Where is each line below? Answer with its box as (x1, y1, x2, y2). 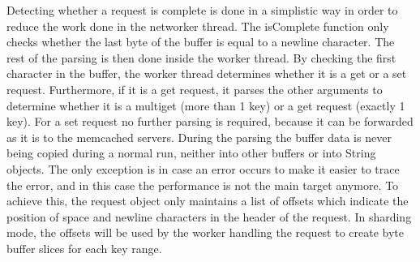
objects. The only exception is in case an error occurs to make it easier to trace (6, 160, 400, 177)
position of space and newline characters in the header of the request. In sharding (6, 208, 412, 225)
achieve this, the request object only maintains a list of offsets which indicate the (6, 192, 409, 209)
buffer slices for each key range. (6, 239, 162, 256)
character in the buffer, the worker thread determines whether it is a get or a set (6, 65, 407, 82)
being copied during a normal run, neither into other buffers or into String (6, 144, 376, 161)
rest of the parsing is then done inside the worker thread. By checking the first (6, 49, 396, 66)
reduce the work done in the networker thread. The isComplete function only (6, 17, 389, 34)
